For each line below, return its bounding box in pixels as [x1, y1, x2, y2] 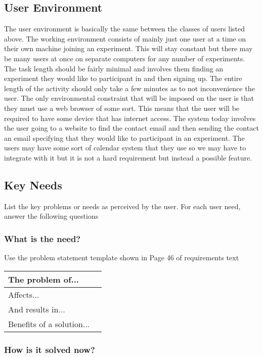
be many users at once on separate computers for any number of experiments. [4, 53, 245, 63]
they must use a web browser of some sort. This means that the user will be [4, 102, 240, 113]
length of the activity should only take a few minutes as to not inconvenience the [4, 83, 255, 93]
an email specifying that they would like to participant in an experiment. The [4, 132, 245, 143]
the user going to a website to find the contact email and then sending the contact [4, 123, 259, 133]
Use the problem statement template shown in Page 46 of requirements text [4, 252, 239, 263]
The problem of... [8, 273, 79, 285]
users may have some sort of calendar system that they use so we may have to [4, 142, 246, 153]
